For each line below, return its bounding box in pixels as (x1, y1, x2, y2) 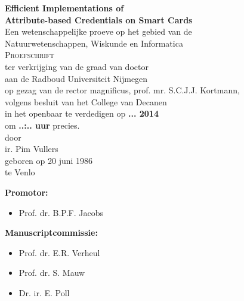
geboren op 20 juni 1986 (5, 154, 93, 166)
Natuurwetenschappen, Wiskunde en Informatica (5, 37, 183, 49)
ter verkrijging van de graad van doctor (5, 60, 149, 72)
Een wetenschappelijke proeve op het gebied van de (5, 25, 192, 38)
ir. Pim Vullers (5, 142, 58, 155)
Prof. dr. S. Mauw (18, 266, 85, 279)
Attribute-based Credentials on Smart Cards (5, 13, 193, 26)
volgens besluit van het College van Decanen (5, 95, 167, 108)
